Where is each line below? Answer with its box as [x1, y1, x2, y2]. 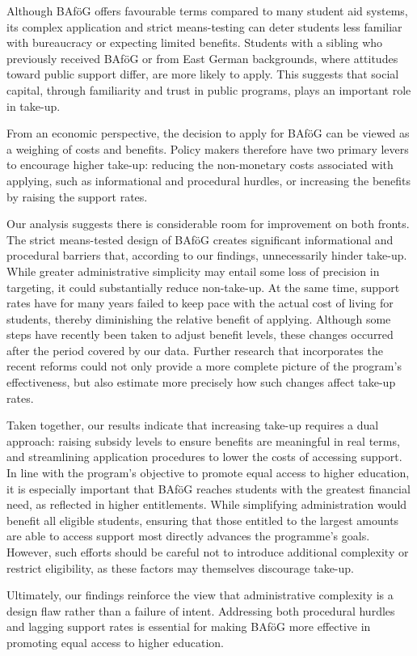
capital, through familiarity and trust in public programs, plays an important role [6, 81, 411, 98]
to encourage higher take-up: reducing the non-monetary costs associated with [6, 156, 394, 173]
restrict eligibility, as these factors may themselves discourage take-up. [6, 559, 354, 576]
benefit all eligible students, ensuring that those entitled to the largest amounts [6, 511, 399, 528]
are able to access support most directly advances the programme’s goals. [6, 527, 370, 544]
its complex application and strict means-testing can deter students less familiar [6, 18, 402, 35]
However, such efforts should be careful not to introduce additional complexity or [6, 544, 409, 560]
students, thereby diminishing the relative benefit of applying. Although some [6, 310, 391, 327]
